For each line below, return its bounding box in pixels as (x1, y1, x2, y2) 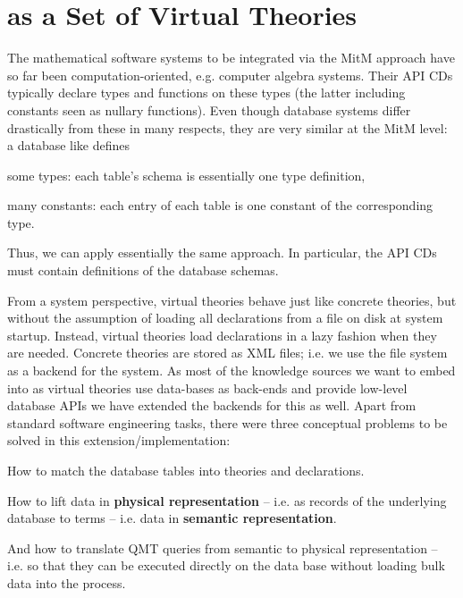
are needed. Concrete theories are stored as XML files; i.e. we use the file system (7, 343, 448, 362)
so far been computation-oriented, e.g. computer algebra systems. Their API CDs (7, 65, 453, 84)
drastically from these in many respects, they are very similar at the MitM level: (7, 118, 448, 137)
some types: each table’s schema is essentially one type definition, (7, 165, 366, 184)
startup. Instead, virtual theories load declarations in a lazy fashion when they (7, 325, 437, 344)
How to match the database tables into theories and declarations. (7, 461, 365, 479)
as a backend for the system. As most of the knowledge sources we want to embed (7, 361, 456, 380)
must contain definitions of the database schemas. (7, 261, 279, 280)
